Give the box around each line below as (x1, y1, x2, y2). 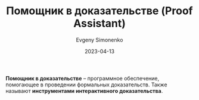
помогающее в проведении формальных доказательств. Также (5, 81, 167, 88)
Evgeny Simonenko (76, 36, 123, 43)
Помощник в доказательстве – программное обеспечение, (5, 75, 160, 82)
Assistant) (73, 17, 126, 30)
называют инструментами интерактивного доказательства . (5, 87, 163, 94)
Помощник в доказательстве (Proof (6, 4, 193, 18)
